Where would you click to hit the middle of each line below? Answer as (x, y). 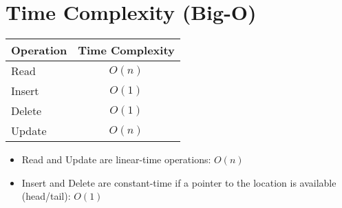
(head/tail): (46, 196)
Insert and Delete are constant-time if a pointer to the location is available (179, 182)
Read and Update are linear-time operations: (116, 159)
